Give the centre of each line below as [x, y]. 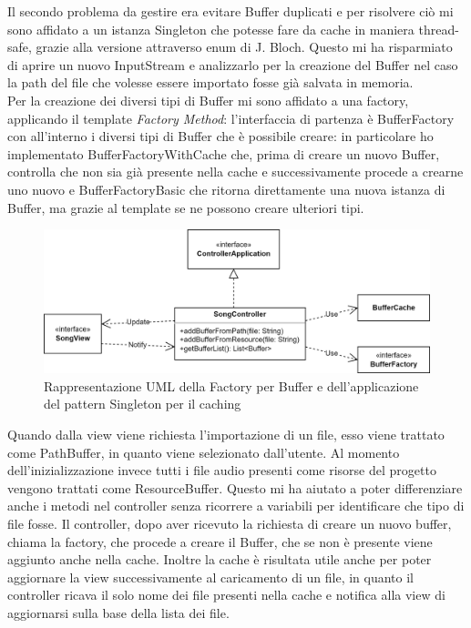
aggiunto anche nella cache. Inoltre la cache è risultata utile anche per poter [220, 559]
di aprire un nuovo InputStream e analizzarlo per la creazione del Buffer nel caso [233, 64]
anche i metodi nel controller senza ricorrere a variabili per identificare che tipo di [236, 506]
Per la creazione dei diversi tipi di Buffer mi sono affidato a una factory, [208, 100]
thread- [439, 29]
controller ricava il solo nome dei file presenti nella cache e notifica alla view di [226, 595]
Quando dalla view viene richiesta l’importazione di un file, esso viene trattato [226, 435]
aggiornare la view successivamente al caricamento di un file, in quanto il [210, 577]
